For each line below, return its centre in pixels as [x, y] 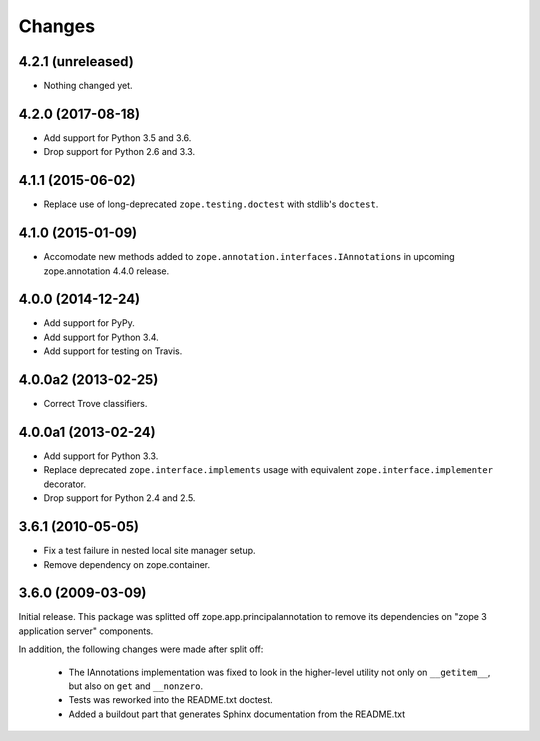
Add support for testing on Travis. [113, 351]
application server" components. [86, 631]
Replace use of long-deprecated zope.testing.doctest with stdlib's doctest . [211, 204]
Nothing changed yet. [88, 86]
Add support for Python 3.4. [101, 337]
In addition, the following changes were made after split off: [141, 649]
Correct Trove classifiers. [95, 404]
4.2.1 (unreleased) [76, 61]
